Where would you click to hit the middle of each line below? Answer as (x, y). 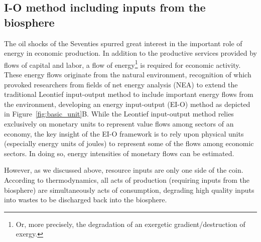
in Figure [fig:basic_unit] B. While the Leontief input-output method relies (119, 114)
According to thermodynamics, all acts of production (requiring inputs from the (127, 179)
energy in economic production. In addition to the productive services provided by (130, 53)
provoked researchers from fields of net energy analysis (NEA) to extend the (121, 84)
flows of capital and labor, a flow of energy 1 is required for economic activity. (122, 64)
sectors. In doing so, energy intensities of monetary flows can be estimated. (119, 153)
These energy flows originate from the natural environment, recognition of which (128, 75)
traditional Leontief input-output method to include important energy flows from (129, 94)
